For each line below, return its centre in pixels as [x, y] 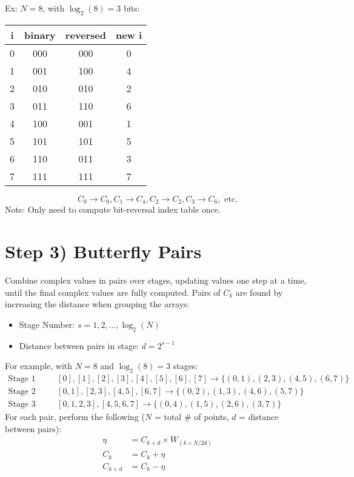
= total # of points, [192, 417]
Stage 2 [22, 391]
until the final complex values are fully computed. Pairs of [113, 292]
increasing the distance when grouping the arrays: [97, 304]
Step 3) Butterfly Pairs [103, 251]
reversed [85, 35]
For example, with [39, 366]
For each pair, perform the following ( [75, 417]
